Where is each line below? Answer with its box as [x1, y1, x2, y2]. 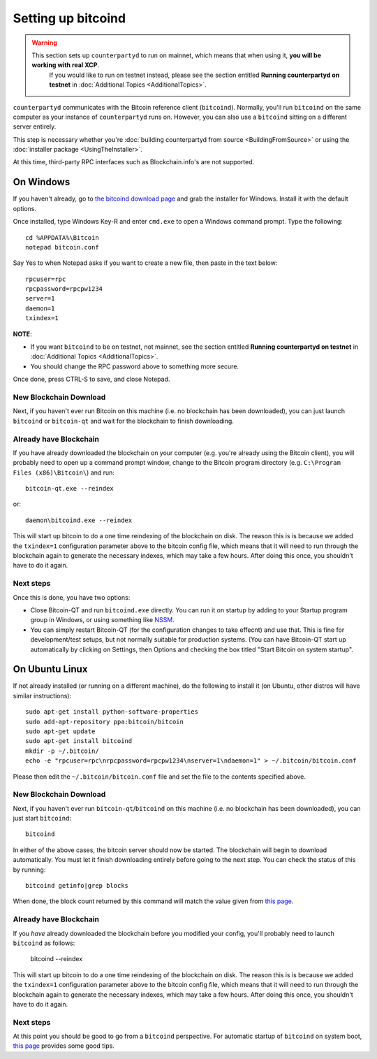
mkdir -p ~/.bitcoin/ [25, 747, 99, 755]
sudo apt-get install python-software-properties [25, 708, 199, 716]
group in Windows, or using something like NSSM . [30, 616, 175, 624]
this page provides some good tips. [13, 1042, 114, 1050]
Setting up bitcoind [13, 10, 126, 26]
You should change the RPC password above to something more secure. [30, 362, 239, 370]
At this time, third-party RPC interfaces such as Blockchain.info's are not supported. [13, 158, 255, 166]
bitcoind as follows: [13, 939, 75, 947]
